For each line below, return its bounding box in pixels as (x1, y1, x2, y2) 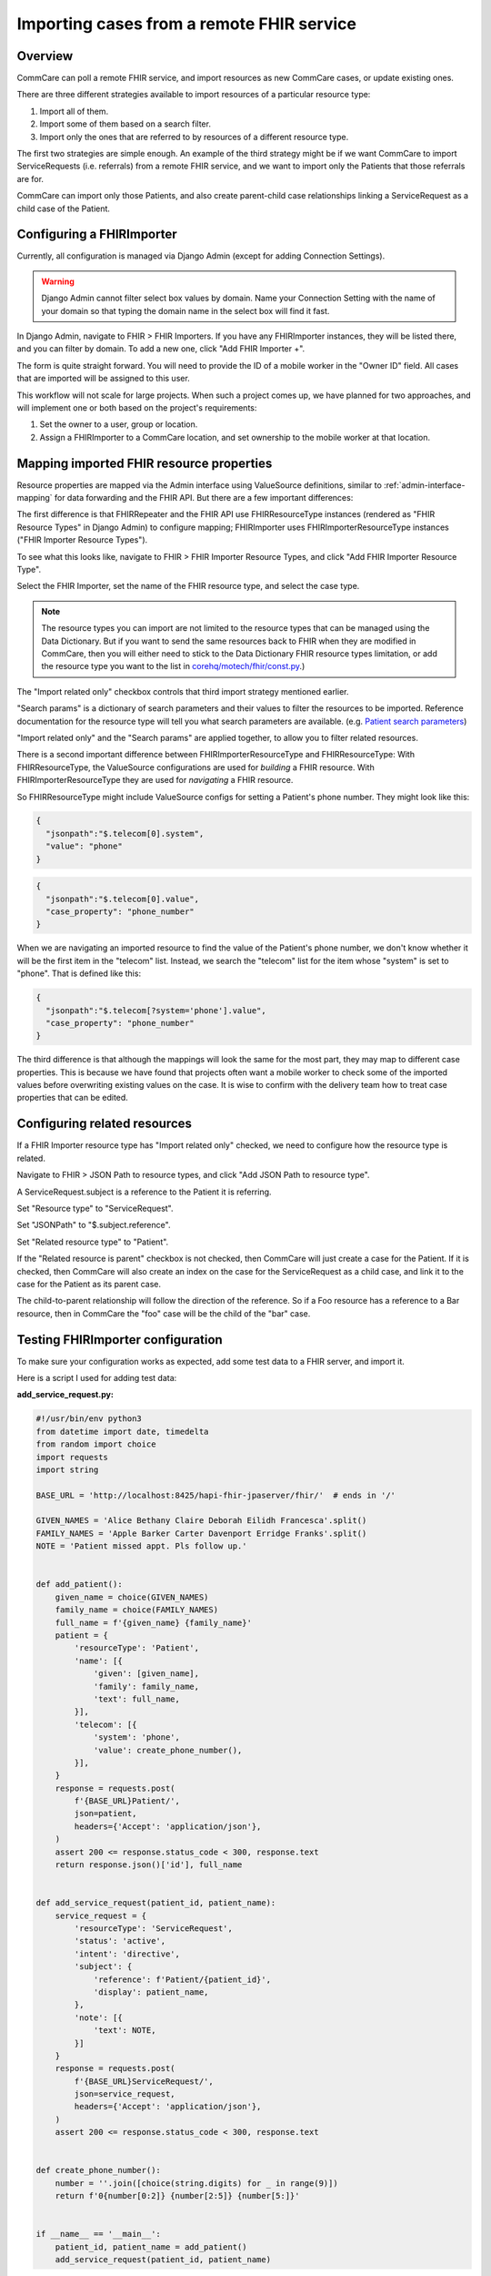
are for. (16, 173, 45, 184)
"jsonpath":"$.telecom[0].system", (45, 828, 205, 838)
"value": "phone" (45, 841, 123, 851)
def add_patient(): (35, 1580, 123, 1590)
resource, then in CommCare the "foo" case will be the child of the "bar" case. (16, 1307, 311, 1319)
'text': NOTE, (93, 2026, 156, 2036)
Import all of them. (39, 106, 109, 117)
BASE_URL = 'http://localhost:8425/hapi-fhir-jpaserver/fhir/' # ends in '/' (35, 1489, 396, 1500)
